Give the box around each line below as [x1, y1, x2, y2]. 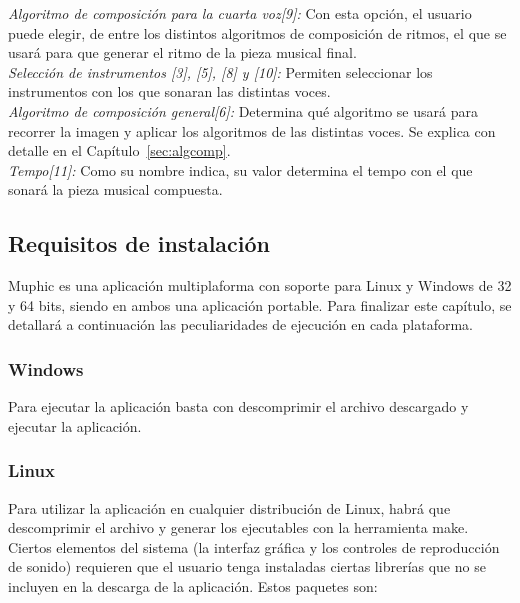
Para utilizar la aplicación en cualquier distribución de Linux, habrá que [8, 497, 451, 518]
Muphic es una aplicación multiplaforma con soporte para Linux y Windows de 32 [8, 275, 512, 296]
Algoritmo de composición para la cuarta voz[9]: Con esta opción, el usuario [8, 3, 472, 23]
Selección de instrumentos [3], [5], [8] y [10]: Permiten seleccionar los [8, 61, 433, 82]
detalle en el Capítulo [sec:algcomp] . [8, 140, 231, 161]
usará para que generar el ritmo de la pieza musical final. [8, 42, 357, 63]
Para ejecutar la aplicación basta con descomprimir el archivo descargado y [8, 396, 469, 417]
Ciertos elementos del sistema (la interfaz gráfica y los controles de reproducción [8, 536, 500, 557]
